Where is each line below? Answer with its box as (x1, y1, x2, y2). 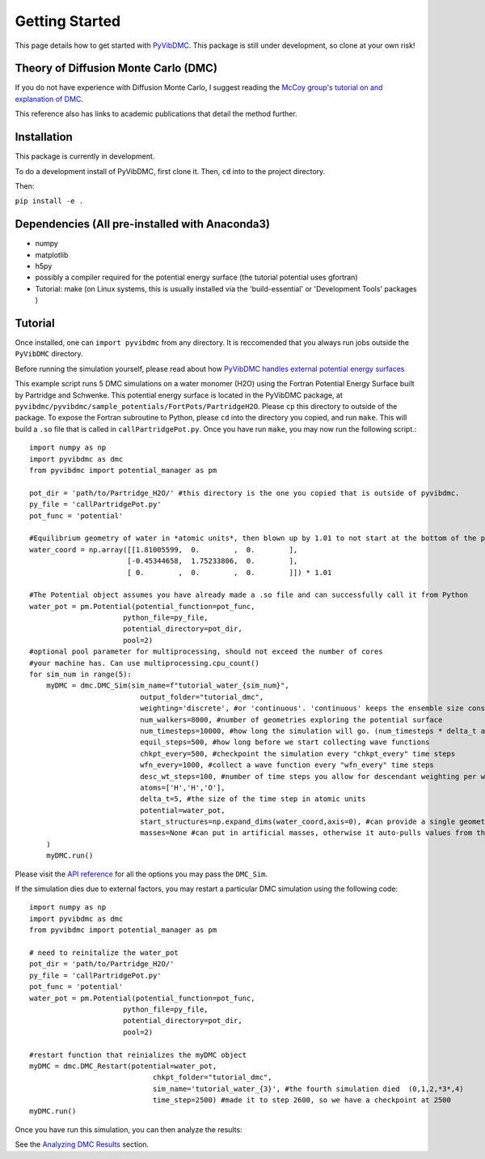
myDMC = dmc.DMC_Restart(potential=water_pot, (29, 1061, 217, 1071)
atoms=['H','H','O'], (140, 782, 226, 792)
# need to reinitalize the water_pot (29, 948, 179, 957)
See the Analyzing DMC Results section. (15, 1140, 150, 1149)
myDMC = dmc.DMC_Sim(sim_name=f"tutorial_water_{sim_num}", (45, 681, 290, 690)
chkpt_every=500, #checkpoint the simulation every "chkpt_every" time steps (140, 749, 456, 758)
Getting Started (15, 12, 121, 30)
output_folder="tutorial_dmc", (140, 692, 264, 701)
